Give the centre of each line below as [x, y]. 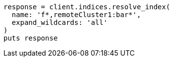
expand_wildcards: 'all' [60, 22]
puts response [31, 38]
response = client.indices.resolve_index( [87, 7]
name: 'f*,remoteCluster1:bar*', [76, 15]
